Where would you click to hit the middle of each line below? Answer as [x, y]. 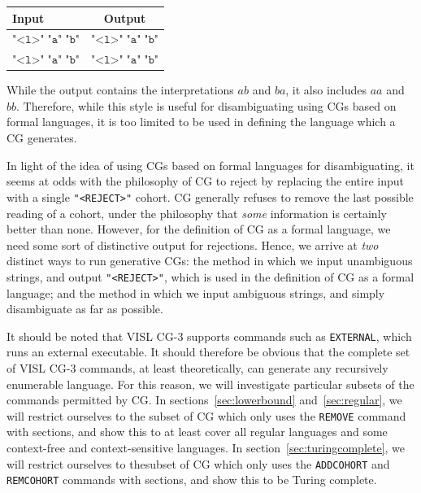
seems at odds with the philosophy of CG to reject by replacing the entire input [205, 181]
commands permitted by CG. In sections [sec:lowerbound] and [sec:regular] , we [204, 400]
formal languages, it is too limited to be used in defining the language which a [201, 122]
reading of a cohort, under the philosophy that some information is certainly [197, 213]
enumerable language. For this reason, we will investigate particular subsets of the [210, 384]
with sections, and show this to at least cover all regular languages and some [197, 432]
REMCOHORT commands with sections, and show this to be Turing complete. [192, 480]
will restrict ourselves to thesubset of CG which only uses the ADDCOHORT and [198, 463]
